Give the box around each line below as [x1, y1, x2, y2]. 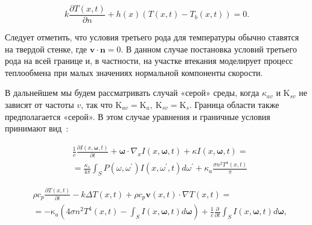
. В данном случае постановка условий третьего [121, 42, 297, 55]
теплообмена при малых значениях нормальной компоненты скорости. [5, 66, 263, 78]
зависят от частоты [5, 98, 74, 111]
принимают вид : [5, 122, 69, 135]
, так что [81, 98, 113, 111]
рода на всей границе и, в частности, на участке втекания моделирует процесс [5, 54, 293, 67]
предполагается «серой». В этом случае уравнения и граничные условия [5, 110, 270, 122]
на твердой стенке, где [5, 42, 87, 55]
